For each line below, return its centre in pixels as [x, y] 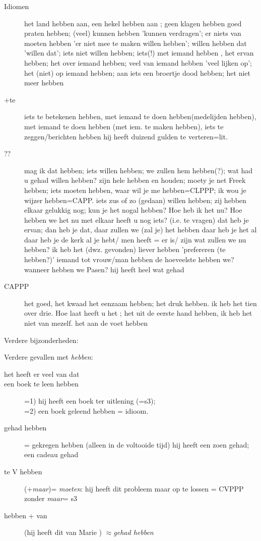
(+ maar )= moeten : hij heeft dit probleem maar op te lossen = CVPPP [134, 488]
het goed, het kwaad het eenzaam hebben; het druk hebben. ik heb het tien [141, 303]
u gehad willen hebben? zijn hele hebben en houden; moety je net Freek [135, 180]
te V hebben [23, 471]
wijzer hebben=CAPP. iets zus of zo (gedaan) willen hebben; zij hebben [135, 200]
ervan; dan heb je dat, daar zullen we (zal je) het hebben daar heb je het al [141, 230]
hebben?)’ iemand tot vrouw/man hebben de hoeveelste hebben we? [129, 259]
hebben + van [26, 515]
